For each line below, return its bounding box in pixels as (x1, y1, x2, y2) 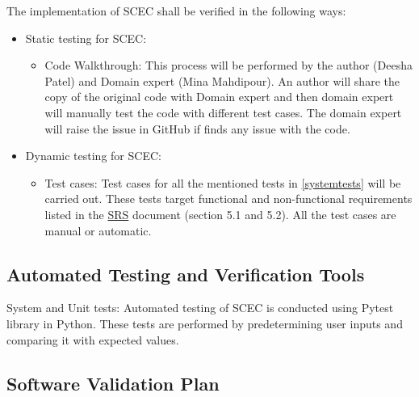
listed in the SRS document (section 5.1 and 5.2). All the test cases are (44, 205, 396, 222)
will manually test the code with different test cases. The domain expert (44, 103, 402, 120)
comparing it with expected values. (6, 331, 179, 348)
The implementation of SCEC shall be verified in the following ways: (6, 2, 346, 19)
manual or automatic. (44, 222, 152, 239)
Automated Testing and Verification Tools (6, 261, 365, 286)
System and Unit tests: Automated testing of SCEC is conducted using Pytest (6, 299, 394, 316)
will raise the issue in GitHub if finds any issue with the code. (44, 120, 350, 137)
